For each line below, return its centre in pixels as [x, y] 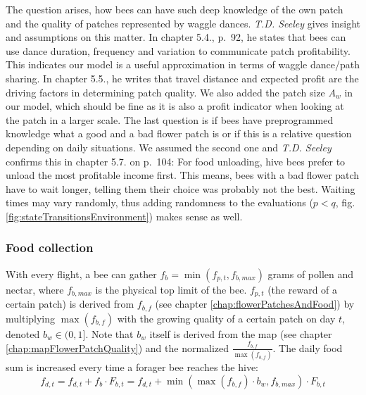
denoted [23, 333]
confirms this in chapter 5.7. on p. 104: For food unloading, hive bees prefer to [176, 161]
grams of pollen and [311, 274]
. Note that [109, 333]
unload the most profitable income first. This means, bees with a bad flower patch [183, 175]
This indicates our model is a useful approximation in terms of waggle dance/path [183, 64]
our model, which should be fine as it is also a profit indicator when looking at [175, 106]
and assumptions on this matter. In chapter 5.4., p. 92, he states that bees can [176, 37]
